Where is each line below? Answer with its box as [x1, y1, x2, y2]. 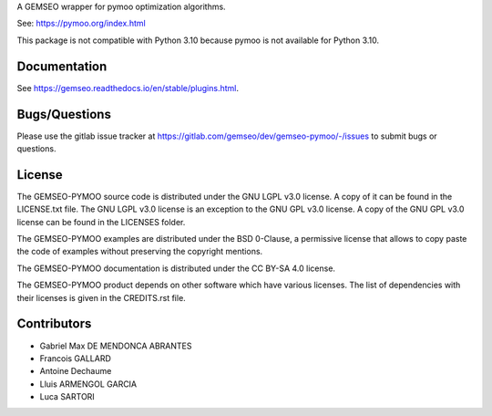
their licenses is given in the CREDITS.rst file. [16, 292, 186, 303]
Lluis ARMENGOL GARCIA [39, 379, 138, 390]
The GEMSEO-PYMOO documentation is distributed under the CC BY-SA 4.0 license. [16, 263, 336, 274]
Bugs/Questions [16, 106, 111, 122]
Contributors [16, 316, 92, 332]
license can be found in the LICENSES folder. [16, 216, 186, 227]
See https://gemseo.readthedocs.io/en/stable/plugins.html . [16, 82, 239, 93]
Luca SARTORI [39, 391, 95, 402]
